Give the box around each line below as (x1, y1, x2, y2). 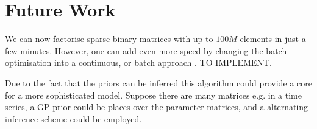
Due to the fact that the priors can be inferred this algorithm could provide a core (5, 76, 312, 89)
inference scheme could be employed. (5, 112, 142, 125)
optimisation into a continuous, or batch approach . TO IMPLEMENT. (5, 56, 272, 69)
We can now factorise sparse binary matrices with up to (5, 32, 213, 45)
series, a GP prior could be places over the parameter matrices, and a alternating (5, 100, 308, 113)
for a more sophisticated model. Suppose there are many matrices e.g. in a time (5, 88, 302, 101)
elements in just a (240, 32, 306, 45)
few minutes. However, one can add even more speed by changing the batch (5, 44, 287, 57)
